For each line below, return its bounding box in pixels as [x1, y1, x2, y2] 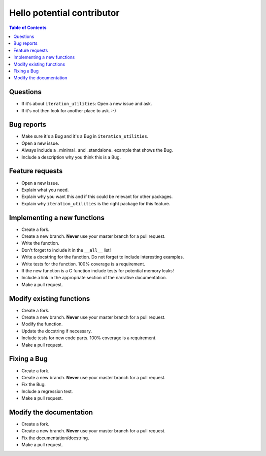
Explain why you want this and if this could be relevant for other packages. [21, 194, 173, 199]
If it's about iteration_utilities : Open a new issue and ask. [21, 101, 152, 107]
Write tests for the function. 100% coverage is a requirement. [21, 261, 145, 267]
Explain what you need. [21, 187, 69, 193]
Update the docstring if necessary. [21, 328, 92, 334]
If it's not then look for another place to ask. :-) [21, 107, 116, 113]
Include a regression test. [21, 388, 73, 394]
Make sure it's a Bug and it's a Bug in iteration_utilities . [21, 133, 149, 139]
